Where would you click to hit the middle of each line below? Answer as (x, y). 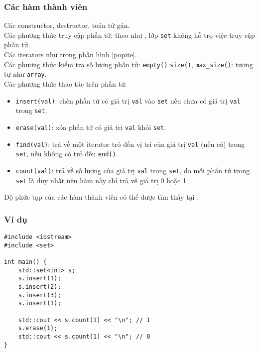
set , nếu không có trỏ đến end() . (67, 154)
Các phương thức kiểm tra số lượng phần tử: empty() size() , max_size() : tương (129, 64)
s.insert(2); (40, 287)
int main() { (25, 262)
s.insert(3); (40, 295)
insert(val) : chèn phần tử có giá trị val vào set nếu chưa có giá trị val (128, 100)
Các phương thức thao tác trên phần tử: (65, 83)
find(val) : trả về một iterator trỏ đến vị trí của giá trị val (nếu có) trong (130, 144)
